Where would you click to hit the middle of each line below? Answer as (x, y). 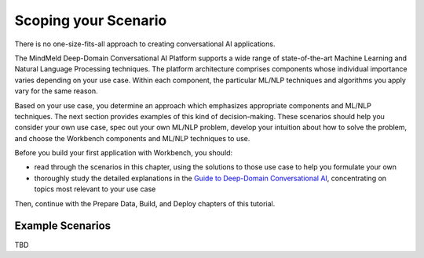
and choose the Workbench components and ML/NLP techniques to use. (132, 138)
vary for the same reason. (56, 91)
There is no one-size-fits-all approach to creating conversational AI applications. (145, 44)
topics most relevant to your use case (95, 189)
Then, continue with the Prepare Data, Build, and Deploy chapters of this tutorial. (145, 203)
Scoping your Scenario (91, 20)
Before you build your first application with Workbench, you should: (124, 153)
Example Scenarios (63, 226)
